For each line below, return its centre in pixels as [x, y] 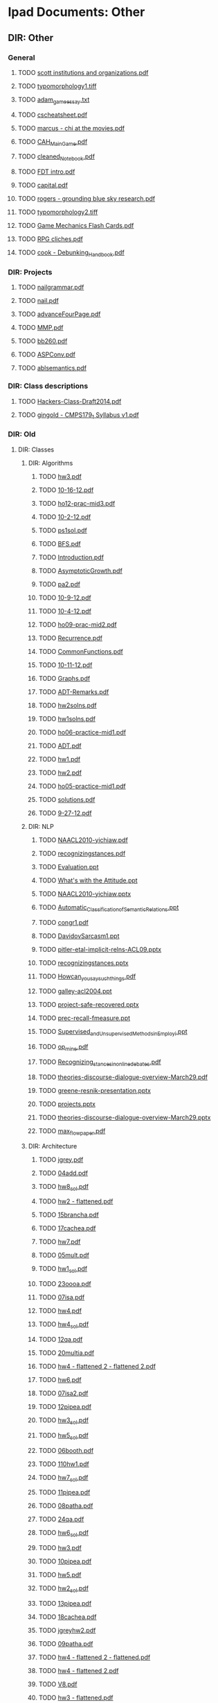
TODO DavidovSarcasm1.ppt [79, 936]
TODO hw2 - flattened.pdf [76, 1201]
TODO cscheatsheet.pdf [53, 115]
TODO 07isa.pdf [62, 1297]
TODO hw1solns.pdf [67, 718]
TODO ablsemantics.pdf [52, 368]
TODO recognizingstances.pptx [83, 962]
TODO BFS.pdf [60, 543]
